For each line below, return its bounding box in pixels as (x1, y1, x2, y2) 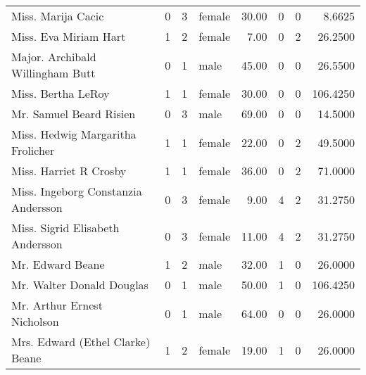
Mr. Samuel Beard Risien (11, 106, 136, 122)
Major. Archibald (11, 49, 96, 65)
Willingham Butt (11, 65, 96, 81)
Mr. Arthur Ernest (11, 297, 103, 313)
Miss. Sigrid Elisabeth (11, 220, 120, 236)
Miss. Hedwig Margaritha (11, 126, 137, 142)
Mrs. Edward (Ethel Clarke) (11, 333, 151, 350)
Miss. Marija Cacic (11, 8, 104, 24)
